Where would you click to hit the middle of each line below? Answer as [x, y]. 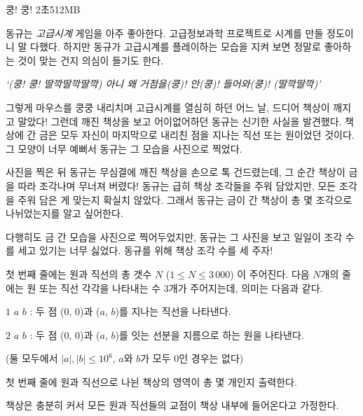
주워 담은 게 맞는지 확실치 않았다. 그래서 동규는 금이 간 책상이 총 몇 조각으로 [185, 199]
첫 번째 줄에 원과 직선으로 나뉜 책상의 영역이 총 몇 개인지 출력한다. [151, 381]
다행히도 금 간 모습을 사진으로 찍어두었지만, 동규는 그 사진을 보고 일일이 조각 [174, 236]
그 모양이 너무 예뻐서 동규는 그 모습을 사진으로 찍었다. [124, 148]
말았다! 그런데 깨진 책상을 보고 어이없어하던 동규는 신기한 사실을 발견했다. [180, 121]
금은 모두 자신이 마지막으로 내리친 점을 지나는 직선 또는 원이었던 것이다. [197, 135]
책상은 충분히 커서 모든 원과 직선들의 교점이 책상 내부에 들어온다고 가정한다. [172, 405]
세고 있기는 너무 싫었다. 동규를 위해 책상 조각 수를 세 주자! [145, 250]
